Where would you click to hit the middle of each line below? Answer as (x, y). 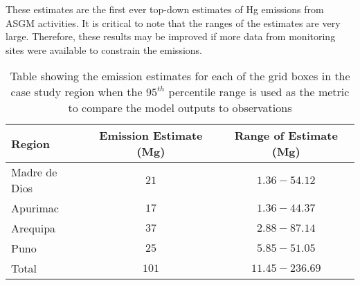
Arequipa (34, 228)
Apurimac (35, 208)
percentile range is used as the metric (259, 92)
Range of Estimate (286, 136)
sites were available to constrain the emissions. (104, 49)
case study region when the (76, 92)
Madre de (34, 172)
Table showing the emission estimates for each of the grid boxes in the (180, 76)
